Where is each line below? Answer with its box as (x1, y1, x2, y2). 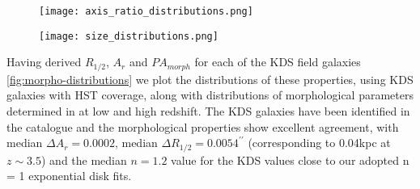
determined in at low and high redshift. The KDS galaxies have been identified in (6, 102, 410, 119)
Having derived (6, 53, 82, 70)
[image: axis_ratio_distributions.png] (39, 6, 253, 17)
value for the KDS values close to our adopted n (171, 151, 409, 168)
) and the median (41, 151, 127, 168)
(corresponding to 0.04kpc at (248, 134, 391, 151)
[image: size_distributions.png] (39, 30, 218, 42)
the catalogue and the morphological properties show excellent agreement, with (6, 118, 399, 135)
